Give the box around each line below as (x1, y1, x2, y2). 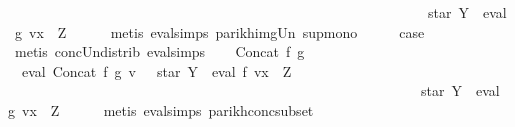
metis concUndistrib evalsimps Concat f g (14, 41, 305, 62)
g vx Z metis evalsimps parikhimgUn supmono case (14, 21, 425, 42)
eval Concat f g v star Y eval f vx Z (21, 60, 292, 81)
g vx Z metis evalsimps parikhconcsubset (8, 99, 314, 120)
